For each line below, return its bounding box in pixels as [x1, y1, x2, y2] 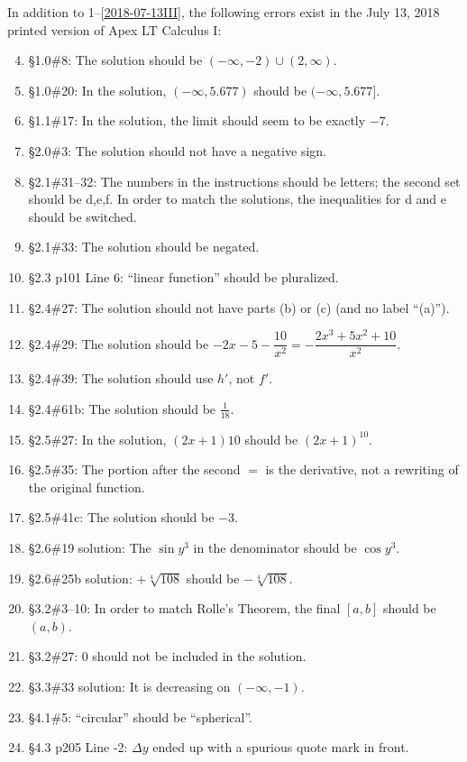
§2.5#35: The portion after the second [28, 460, 241, 479]
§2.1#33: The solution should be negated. [28, 237, 260, 256]
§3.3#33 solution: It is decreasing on [28, 677, 231, 696]
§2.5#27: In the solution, [28, 429, 167, 448]
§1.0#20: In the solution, [28, 80, 167, 99]
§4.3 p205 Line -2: [28, 738, 128, 757]
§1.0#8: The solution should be [28, 50, 203, 69]
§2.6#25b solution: [28, 568, 133, 587]
